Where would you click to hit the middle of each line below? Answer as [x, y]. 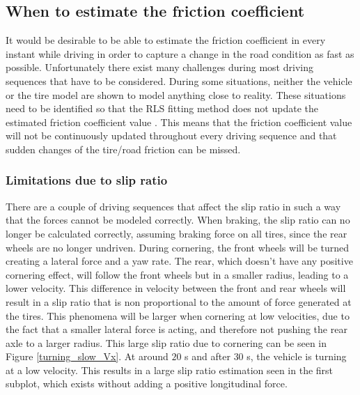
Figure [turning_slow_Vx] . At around [87, 356]
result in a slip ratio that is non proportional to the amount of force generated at [179, 301]
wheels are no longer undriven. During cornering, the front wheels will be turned [178, 247]
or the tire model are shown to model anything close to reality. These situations [176, 94]
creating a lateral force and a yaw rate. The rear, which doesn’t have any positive [179, 261]
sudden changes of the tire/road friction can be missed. [123, 149]
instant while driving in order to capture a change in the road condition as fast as [180, 53]
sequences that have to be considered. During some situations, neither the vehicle [179, 80]
